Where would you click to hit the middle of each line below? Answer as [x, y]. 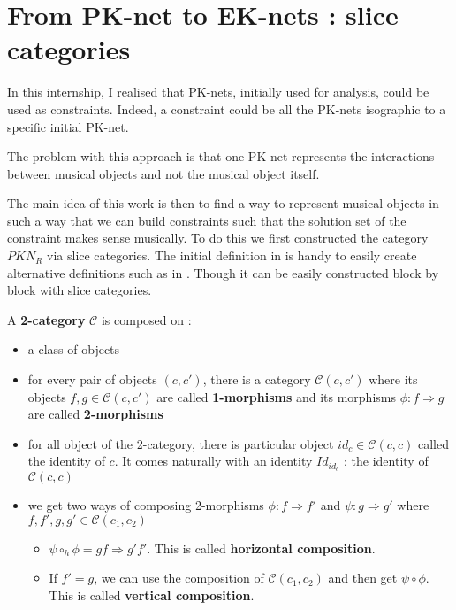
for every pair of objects [92, 379]
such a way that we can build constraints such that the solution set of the [207, 220]
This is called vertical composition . [152, 595]
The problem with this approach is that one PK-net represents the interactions [221, 156]
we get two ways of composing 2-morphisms [146, 505]
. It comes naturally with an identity [213, 461]
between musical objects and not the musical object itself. [163, 173]
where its [393, 379]
